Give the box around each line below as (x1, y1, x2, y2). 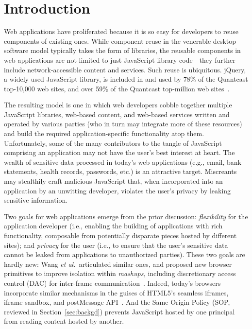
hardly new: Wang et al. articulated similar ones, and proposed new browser (4, 259, 232, 269)
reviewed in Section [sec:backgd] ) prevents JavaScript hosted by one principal (4, 306, 235, 316)
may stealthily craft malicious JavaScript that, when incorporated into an (4, 176, 223, 186)
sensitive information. (4, 195, 68, 205)
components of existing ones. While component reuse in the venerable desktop (4, 35, 236, 46)
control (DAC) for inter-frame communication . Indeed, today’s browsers (4, 277, 221, 288)
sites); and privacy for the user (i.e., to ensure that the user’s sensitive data (4, 240, 228, 250)
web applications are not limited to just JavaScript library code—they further (4, 54, 235, 65)
